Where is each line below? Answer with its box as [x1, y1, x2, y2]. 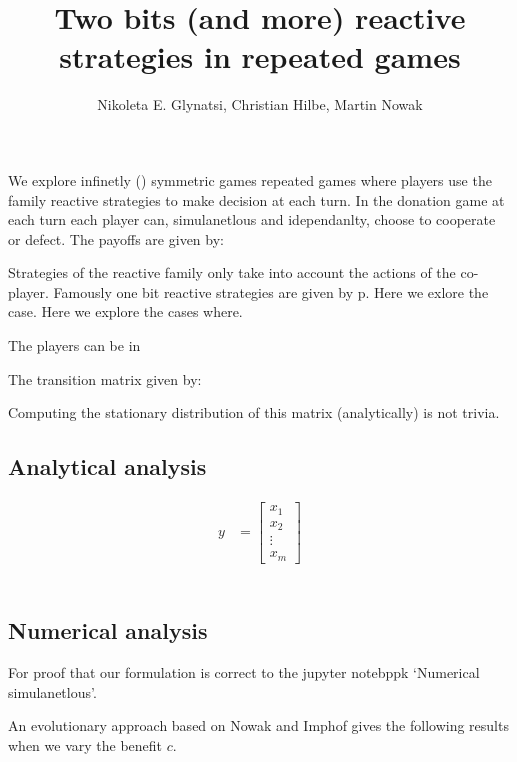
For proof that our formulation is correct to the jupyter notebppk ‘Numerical [8, 662, 480, 683]
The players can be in [8, 335, 141, 356]
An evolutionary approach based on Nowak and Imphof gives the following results [8, 715, 509, 736]
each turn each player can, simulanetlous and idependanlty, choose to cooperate [8, 209, 496, 230]
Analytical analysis [8, 451, 207, 482]
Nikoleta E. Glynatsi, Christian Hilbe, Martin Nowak [97, 94, 423, 115]
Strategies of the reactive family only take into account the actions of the [8, 262, 456, 283]
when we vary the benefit [8, 735, 163, 756]
